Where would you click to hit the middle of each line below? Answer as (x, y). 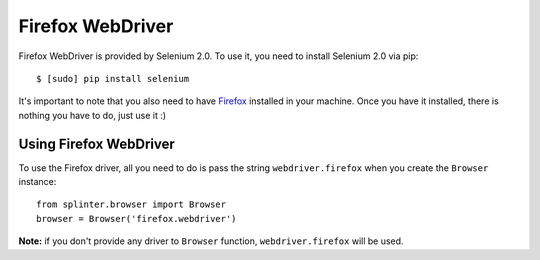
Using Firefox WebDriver (96, 143)
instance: (37, 182)
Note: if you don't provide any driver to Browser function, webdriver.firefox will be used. (211, 241)
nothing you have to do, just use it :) (92, 115)
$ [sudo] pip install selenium (113, 78)
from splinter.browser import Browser (131, 204)
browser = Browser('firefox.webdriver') (136, 218)
